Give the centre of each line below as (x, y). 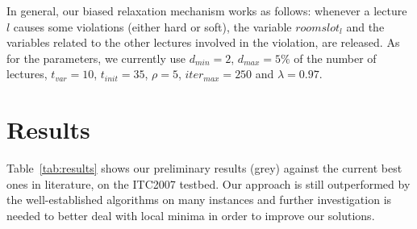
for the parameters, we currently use (96, 58)
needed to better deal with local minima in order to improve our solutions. (191, 215)
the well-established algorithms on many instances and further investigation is (199, 200)
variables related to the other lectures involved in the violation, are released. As (203, 42)
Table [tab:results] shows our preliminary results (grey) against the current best (204, 168)
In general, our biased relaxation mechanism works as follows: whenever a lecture (207, 10)
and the (365, 26)
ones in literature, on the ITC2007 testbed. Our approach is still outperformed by (208, 183)
